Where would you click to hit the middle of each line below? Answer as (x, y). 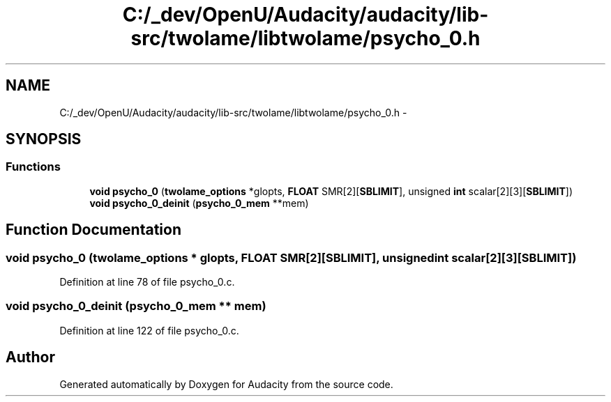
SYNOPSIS (44, 139)
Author (30, 357)
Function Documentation (93, 230)
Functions (33, 167)
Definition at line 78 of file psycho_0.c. (147, 282)
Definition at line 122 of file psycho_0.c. (149, 330)
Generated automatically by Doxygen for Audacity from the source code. (226, 384)
